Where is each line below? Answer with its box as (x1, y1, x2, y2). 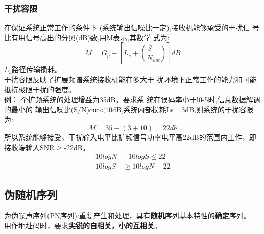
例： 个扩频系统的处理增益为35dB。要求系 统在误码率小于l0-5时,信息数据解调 (4, 94, 260, 105)
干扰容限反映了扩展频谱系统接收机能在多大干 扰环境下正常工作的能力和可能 (4, 74, 257, 84)
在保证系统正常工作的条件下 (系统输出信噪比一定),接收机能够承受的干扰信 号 (4, 22, 260, 33)
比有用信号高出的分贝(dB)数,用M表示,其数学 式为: (4, 32, 170, 42)
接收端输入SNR (4, 142, 55, 152)
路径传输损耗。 (11, 64, 62, 75)
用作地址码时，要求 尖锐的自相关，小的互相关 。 (4, 220, 161, 231)
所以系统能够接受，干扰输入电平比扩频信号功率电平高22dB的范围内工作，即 (4, 131, 256, 142)
